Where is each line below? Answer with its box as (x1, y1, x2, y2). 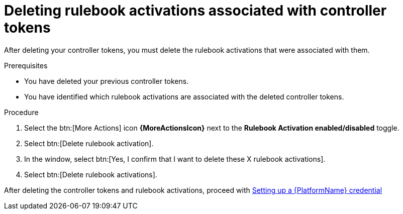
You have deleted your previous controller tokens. (24, 76, 189, 85)
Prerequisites (4, 61, 48, 70)
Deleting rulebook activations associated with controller (4, 2, 387, 19)
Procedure (4, 108, 39, 117)
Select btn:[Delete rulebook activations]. (24, 170, 157, 179)
